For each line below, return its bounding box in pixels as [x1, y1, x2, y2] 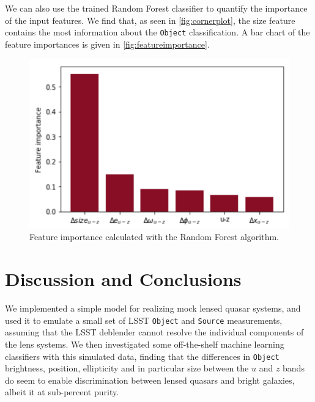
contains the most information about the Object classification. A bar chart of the [5, 26, 310, 38]
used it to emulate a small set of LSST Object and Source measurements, [5, 313, 283, 326]
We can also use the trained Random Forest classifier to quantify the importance [5, 2, 308, 14]
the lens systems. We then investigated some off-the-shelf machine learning [5, 338, 284, 351]
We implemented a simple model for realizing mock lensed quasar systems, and [5, 302, 301, 315]
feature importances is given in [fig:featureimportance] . [5, 37, 210, 50]
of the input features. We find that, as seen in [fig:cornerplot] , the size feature [5, 13, 295, 26]
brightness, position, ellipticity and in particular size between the [5, 362, 249, 375]
